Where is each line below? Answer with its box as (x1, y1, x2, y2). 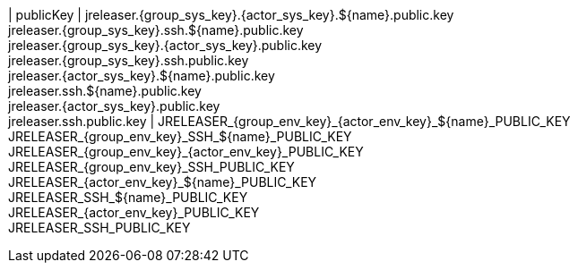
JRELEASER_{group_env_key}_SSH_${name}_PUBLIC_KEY (8, 129, 352, 144)
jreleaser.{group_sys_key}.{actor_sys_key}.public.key (8, 38, 323, 53)
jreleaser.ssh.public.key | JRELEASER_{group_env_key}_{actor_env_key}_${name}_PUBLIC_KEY (8, 114, 571, 129)
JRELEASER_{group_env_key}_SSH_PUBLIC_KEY (8, 159, 295, 174)
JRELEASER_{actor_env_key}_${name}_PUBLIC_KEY (8, 174, 317, 190)
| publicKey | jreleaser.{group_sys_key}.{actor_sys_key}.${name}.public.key (8, 7, 454, 22)
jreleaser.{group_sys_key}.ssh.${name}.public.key (8, 22, 304, 38)
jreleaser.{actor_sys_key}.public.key (8, 98, 220, 114)
